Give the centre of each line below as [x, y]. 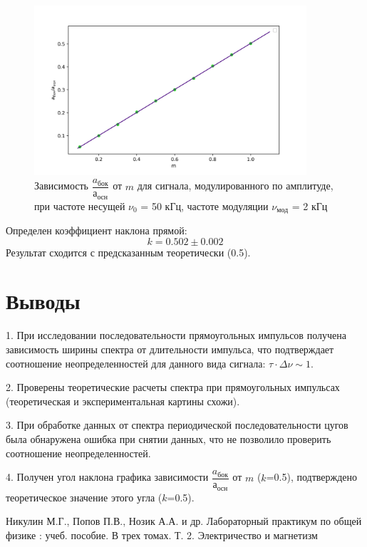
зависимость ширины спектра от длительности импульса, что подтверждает [170, 349]
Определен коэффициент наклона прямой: [97, 230]
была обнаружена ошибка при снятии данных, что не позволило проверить [169, 438]
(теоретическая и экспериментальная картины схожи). [123, 401]
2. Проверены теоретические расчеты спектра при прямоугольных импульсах [173, 387]
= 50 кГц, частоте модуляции [205, 205]
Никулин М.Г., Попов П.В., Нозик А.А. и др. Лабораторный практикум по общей [184, 521]
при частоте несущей [80, 205]
